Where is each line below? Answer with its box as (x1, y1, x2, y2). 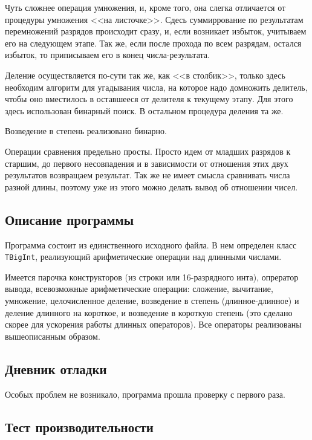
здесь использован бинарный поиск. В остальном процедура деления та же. (5, 104, 284, 117)
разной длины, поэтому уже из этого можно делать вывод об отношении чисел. (5, 180, 298, 193)
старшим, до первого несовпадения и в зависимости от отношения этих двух (5, 157, 288, 169)
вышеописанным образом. (5, 329, 100, 342)
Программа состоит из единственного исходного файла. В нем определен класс (5, 238, 297, 251)
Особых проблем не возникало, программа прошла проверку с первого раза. (5, 387, 285, 400)
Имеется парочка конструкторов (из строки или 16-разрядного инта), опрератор (5, 270, 299, 283)
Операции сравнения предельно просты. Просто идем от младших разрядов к (5, 144, 291, 157)
